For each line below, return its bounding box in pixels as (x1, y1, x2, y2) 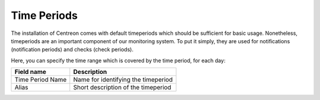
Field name (14, 68, 47, 76)
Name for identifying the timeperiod (73, 76, 173, 84)
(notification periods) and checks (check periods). (11, 46, 133, 53)
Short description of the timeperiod (73, 83, 172, 92)
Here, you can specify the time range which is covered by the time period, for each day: (11, 57, 226, 64)
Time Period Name (14, 76, 67, 84)
